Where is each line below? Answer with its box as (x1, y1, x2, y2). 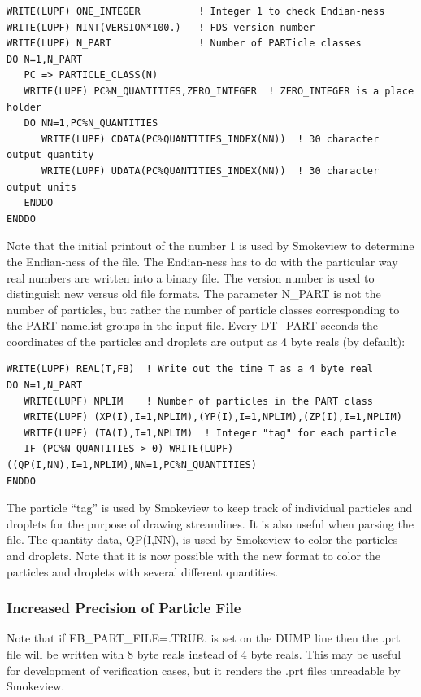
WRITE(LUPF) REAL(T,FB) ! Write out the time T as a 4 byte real (7, 363, 374, 375)
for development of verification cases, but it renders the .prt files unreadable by (7, 661, 401, 678)
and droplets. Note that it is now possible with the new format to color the (7, 547, 381, 563)
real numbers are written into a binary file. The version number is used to (7, 269, 375, 286)
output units (7, 181, 76, 193)
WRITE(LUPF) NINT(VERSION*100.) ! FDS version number (7, 21, 315, 33)
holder (7, 101, 41, 113)
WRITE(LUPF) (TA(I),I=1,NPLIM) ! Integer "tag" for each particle (24, 427, 397, 439)
